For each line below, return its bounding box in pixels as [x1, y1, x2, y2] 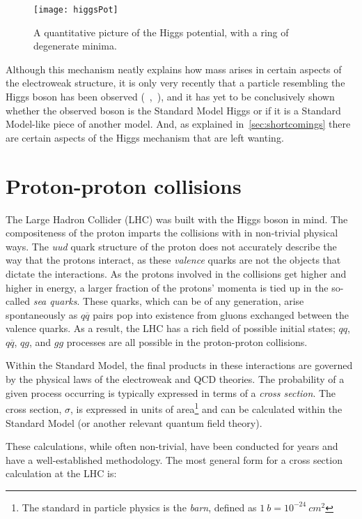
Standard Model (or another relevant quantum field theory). [6, 415, 262, 430]
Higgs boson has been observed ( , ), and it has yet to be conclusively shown [6, 89, 335, 104]
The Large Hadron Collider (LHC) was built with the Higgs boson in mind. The [6, 211, 348, 226]
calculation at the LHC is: [6, 466, 117, 481]
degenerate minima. [33, 38, 117, 53]
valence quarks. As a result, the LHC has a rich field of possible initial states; [6, 321, 336, 336]
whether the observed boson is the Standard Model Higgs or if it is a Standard [6, 103, 341, 117]
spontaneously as [6, 307, 78, 322]
